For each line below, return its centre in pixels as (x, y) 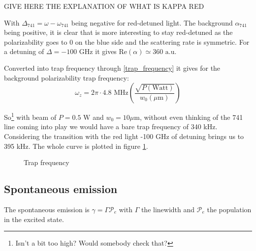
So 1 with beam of (30, 116)
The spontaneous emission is (47, 209)
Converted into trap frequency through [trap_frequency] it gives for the (112, 68)
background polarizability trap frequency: (66, 77)
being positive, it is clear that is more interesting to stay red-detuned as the (118, 32)
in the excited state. (34, 219)
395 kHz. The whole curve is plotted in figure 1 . (76, 146)
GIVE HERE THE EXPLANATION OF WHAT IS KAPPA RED (104, 6)
